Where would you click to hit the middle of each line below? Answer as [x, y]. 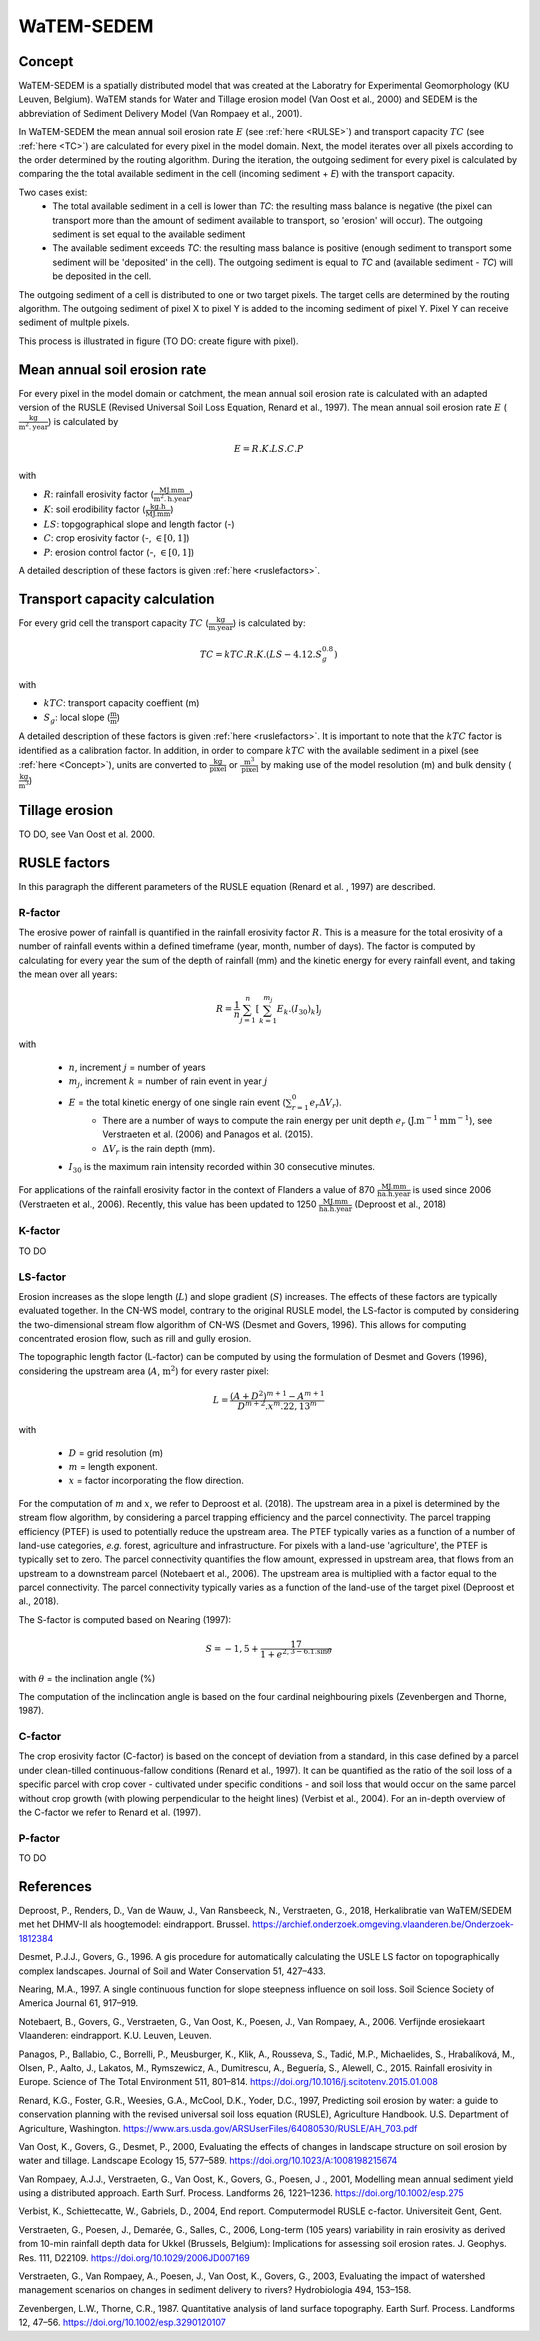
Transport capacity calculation [116, 598]
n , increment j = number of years [137, 1067]
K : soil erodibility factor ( [94, 509]
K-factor [39, 1231]
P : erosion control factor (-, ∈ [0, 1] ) [119, 552]
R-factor [39, 912]
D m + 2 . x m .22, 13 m [277, 1405]
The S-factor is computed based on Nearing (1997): [125, 1619]
